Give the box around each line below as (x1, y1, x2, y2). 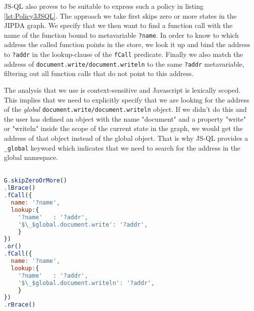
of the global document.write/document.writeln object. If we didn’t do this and (4, 104, 247, 114)
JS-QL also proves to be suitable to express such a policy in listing (4, 1, 204, 11)
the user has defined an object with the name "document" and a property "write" (4, 113, 246, 124)
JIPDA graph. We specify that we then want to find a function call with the (4, 20, 232, 30)
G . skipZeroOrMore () (4, 177, 67, 184)
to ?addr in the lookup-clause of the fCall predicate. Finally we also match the (4, 49, 243, 59)
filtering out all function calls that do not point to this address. (4, 68, 194, 78)
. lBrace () (4, 184, 36, 192)
